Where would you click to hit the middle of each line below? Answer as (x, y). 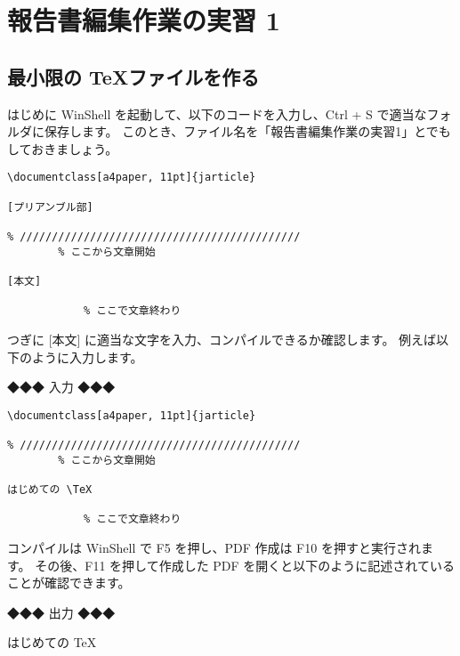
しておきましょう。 (63, 148)
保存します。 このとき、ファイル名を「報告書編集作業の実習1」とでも (247, 131)
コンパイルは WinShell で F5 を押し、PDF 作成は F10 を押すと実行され (214, 547)
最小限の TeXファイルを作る (133, 76)
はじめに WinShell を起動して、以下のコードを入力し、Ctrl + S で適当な (217, 113)
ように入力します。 (87, 356)
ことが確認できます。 (69, 583)
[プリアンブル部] (50, 207)
